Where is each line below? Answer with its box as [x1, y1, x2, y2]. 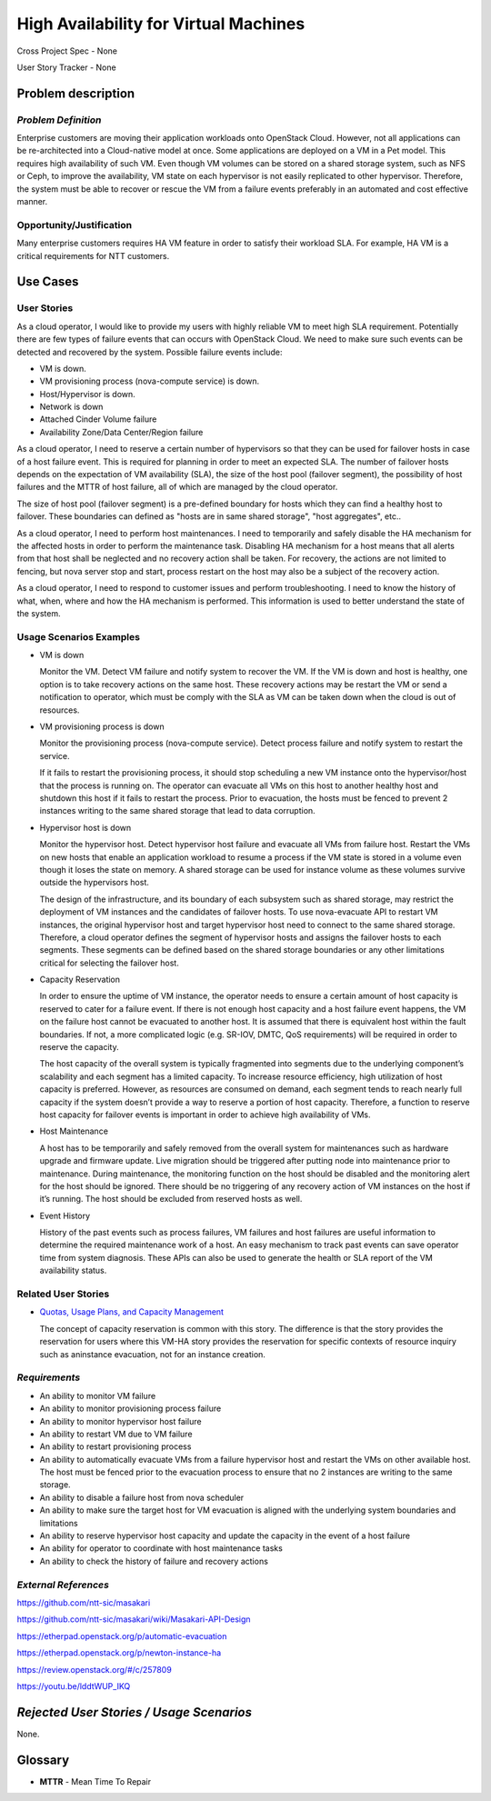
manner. [16, 196, 48, 207]
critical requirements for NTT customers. [16, 250, 170, 261]
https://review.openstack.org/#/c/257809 [16, 1664, 172, 1675]
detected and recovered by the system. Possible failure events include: [16, 346, 283, 357]
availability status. [39, 1265, 107, 1276]
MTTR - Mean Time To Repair [39, 1776, 152, 1786]
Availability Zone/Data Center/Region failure [39, 426, 204, 437]
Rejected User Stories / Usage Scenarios [16, 1705, 253, 1720]
